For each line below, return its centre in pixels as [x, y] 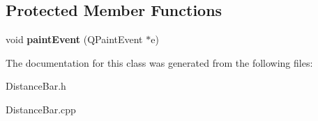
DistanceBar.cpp [41, 109]
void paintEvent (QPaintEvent [74, 39]
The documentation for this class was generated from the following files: [159, 62]
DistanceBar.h [36, 86]
